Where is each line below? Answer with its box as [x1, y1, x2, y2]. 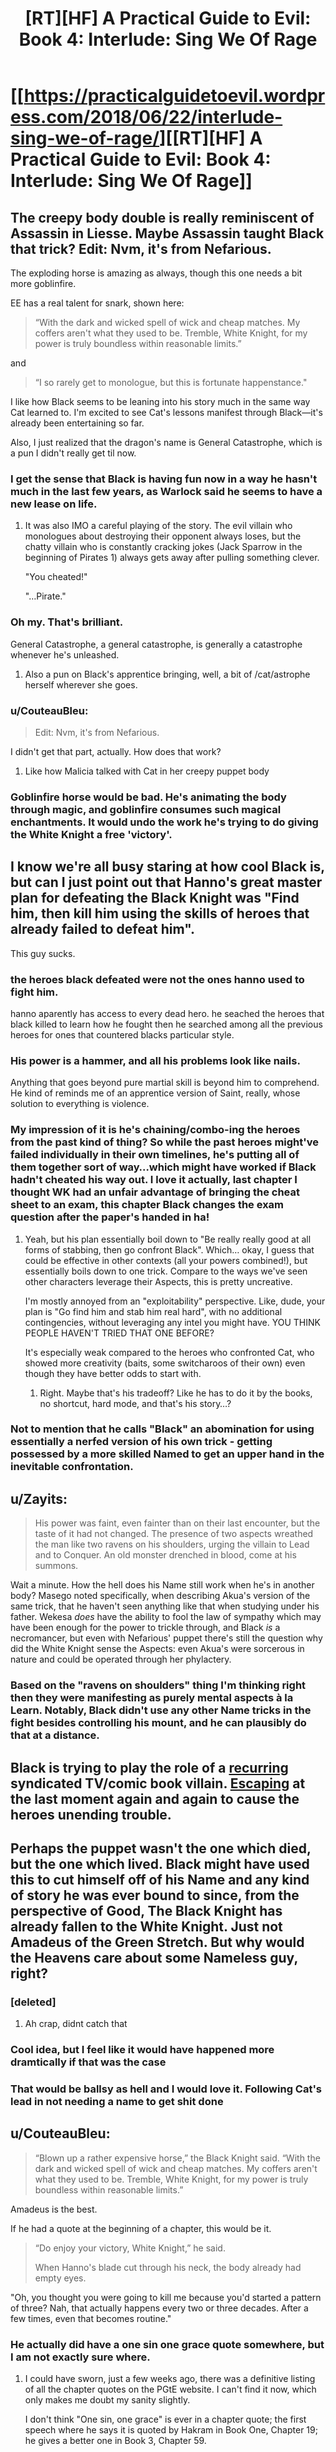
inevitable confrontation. [10, 1460, 134, 1474]
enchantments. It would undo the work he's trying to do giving [10, 815, 319, 829]
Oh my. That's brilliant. [10, 615, 124, 629]
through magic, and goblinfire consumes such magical [10, 802, 282, 816]
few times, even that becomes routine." [10, 2312, 172, 2324]
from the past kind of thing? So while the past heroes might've [10, 1135, 320, 1149]
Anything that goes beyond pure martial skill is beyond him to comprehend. [10, 1077, 320, 1089]
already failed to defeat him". [10, 921, 195, 938]
